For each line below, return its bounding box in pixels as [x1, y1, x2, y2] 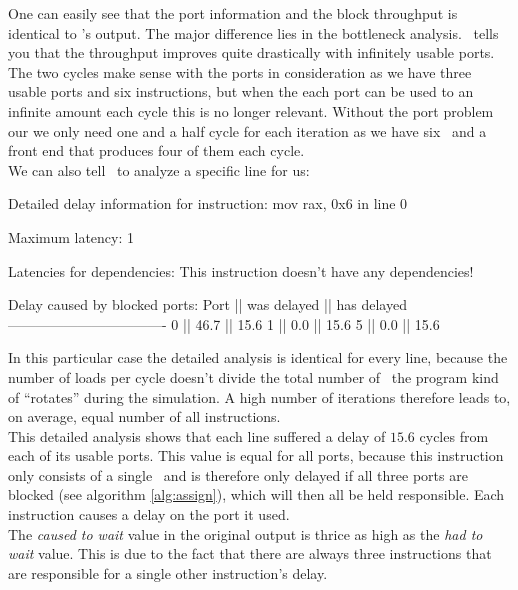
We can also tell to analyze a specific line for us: [8, 159, 310, 180]
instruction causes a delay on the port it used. [8, 504, 290, 525]
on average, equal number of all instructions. [8, 406, 281, 427]
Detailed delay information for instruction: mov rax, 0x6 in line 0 [8, 193, 408, 214]
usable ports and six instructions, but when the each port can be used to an [8, 81, 474, 102]
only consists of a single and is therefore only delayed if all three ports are [8, 464, 468, 485]
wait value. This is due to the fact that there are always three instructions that [8, 543, 492, 564]
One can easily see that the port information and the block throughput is [8, 3, 458, 23]
